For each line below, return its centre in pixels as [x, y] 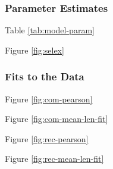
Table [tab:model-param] [50, 30]
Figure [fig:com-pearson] [49, 98]
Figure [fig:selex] [34, 50]
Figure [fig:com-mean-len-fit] [56, 119]
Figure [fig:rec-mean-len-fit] [54, 159]
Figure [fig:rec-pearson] [47, 138]
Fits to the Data [45, 76]
